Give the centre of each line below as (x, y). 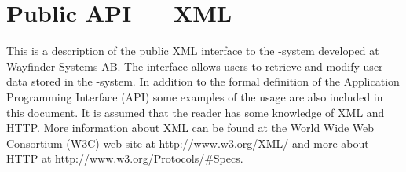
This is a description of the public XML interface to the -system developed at (193, 51)
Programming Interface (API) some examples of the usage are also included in (195, 96)
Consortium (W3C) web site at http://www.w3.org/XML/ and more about (188, 143)
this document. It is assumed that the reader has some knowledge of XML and (196, 112)
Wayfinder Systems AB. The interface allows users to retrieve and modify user (195, 66)
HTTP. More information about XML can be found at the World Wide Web (190, 128)
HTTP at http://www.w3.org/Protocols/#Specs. (125, 158)
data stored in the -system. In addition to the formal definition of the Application (203, 81)
